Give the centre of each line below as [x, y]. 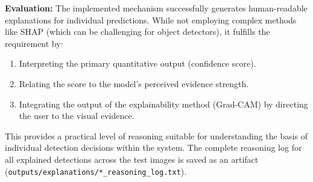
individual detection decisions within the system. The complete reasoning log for [153, 147]
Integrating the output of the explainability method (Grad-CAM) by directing [163, 104]
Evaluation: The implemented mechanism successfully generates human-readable [156, 8]
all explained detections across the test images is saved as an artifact [132, 159]
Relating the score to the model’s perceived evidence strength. [134, 83]
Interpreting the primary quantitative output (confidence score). [138, 63]
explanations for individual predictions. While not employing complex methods [151, 20]
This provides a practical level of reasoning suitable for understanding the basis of [156, 135]
